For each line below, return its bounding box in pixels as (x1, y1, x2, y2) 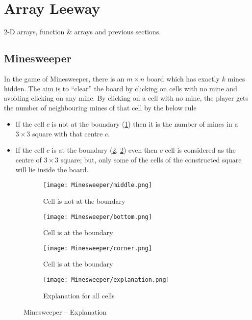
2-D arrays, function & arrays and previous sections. (4, 27, 161, 37)
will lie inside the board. (15, 164, 89, 174)
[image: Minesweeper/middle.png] (43, 182, 152, 189)
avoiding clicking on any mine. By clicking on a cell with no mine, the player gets (4, 93, 249, 103)
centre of (15, 155, 42, 165)
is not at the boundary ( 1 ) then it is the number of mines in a (51, 119, 238, 129)
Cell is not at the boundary (43, 195, 126, 206)
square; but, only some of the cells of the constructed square (60, 155, 242, 165)
